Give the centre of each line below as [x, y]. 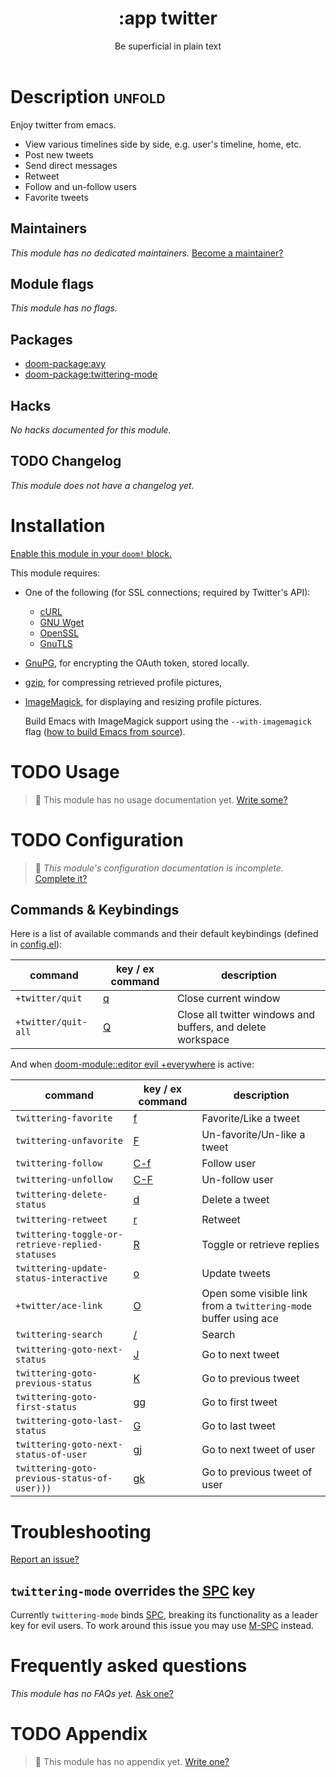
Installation [58, 525]
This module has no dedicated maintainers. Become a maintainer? [147, 253]
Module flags [52, 283]
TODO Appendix [79, 1734]
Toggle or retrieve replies [260, 1245]
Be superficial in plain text [168, 46]
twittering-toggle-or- [69, 1235]
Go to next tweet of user [258, 1450]
